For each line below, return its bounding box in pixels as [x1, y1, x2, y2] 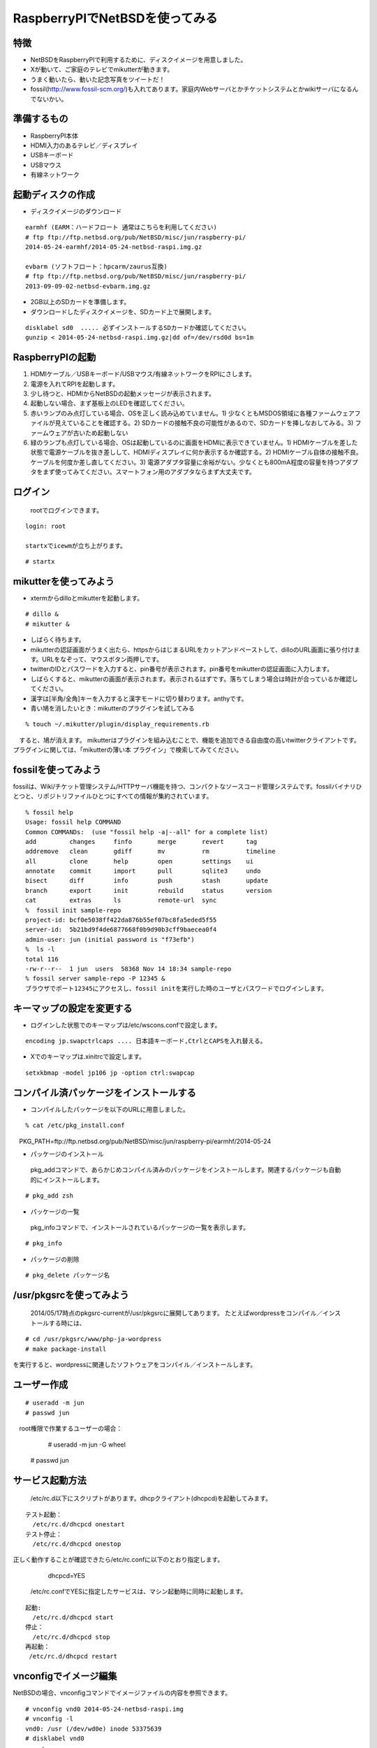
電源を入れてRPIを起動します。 [30, 380, 119, 388]
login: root [25, 522, 66, 530]
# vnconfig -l [25, 1715, 73, 1723]
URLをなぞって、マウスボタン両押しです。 [42, 654, 163, 664]
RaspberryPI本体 [30, 131, 79, 140]
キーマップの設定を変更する [13, 1002, 133, 1014]
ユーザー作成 [13, 1378, 68, 1391]
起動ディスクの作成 [13, 189, 96, 201]
